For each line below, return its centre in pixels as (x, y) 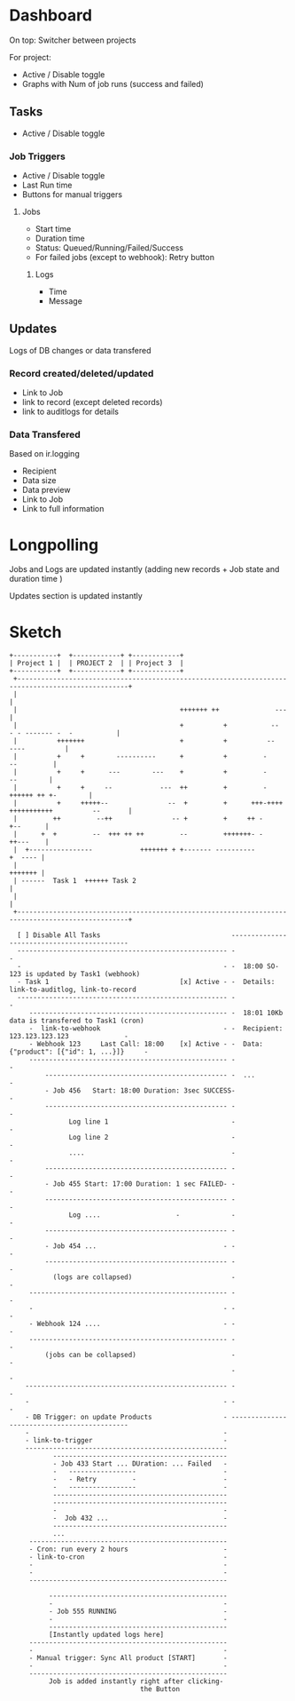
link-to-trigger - (130, 1441)
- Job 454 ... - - (140, 1246)
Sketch (35, 632)
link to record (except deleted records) (92, 402)
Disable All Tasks (66, 935)
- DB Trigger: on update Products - (126, 1418)
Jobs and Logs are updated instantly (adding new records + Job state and (144, 569)
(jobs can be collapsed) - (140, 1355)
